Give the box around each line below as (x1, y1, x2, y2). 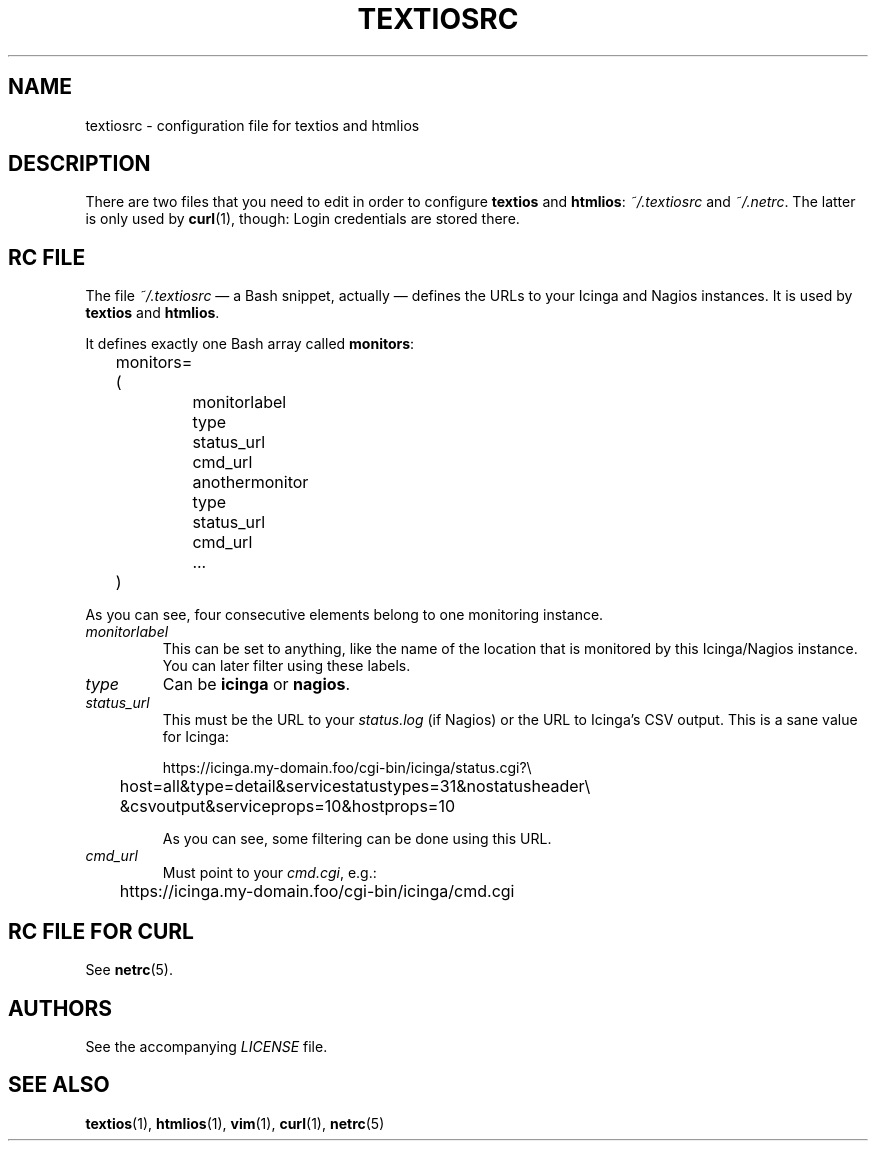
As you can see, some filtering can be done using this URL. (162, 830, 552, 848)
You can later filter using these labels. (162, 657, 411, 675)
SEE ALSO (8, 1072, 110, 1098)
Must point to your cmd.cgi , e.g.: (162, 864, 377, 882)
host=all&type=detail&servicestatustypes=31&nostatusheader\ (119, 776, 591, 797)
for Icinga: (162, 728, 230, 746)
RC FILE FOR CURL (8, 918, 194, 944)
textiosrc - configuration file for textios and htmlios (85, 116, 420, 134)
